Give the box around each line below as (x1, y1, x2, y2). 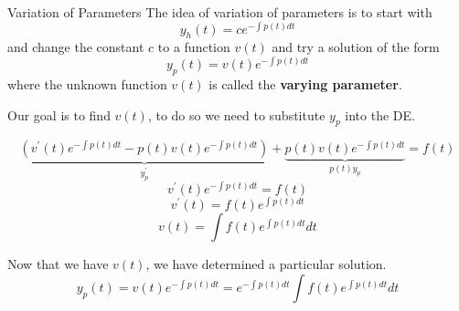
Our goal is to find (7, 105, 111, 124)
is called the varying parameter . (208, 74, 402, 93)
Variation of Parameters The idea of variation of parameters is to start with (7, 3, 432, 21)
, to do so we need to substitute (147, 105, 326, 124)
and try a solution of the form (272, 37, 440, 57)
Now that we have (7, 254, 109, 274)
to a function (157, 37, 230, 57)
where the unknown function (7, 74, 167, 93)
